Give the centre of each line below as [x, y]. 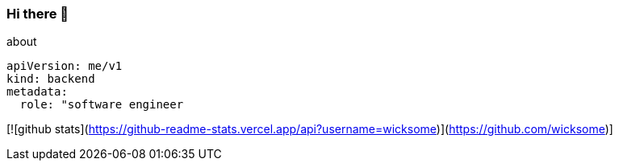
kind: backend [51, 79]
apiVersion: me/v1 [65, 66]
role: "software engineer [102, 105]
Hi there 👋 [38, 14]
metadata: [37, 92]
